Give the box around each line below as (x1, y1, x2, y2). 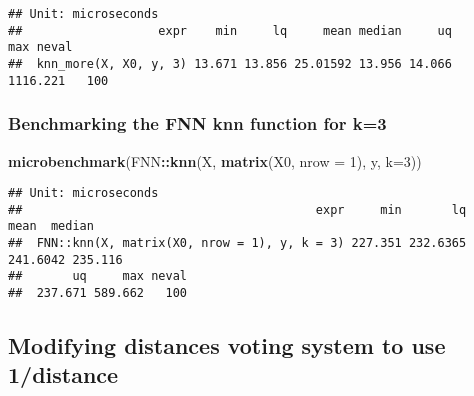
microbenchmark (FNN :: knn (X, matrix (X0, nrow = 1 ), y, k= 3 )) (8, 150, 422, 171)
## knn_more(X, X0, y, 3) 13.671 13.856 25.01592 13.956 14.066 (8, 56, 452, 71)
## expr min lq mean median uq (8, 23, 452, 38)
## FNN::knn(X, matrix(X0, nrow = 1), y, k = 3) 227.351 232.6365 (8, 236, 467, 251)
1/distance (8, 359, 119, 390)
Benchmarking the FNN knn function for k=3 (8, 111, 387, 136)
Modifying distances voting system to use (8, 330, 446, 361)
